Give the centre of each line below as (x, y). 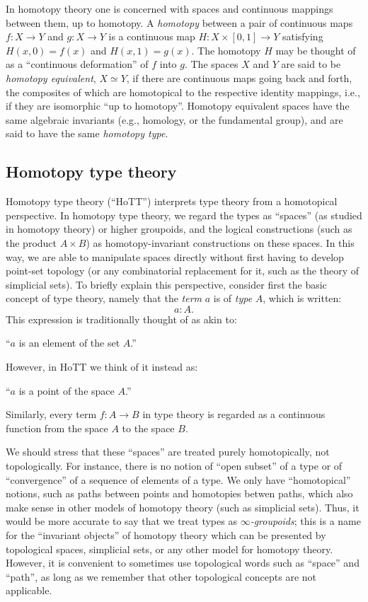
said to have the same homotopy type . (87, 133)
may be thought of (316, 50)
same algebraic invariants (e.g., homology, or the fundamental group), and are (174, 119)
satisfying (303, 36)
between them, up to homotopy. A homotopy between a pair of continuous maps (179, 22)
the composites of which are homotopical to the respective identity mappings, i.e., (183, 92)
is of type (233, 298)
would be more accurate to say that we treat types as (121, 521)
